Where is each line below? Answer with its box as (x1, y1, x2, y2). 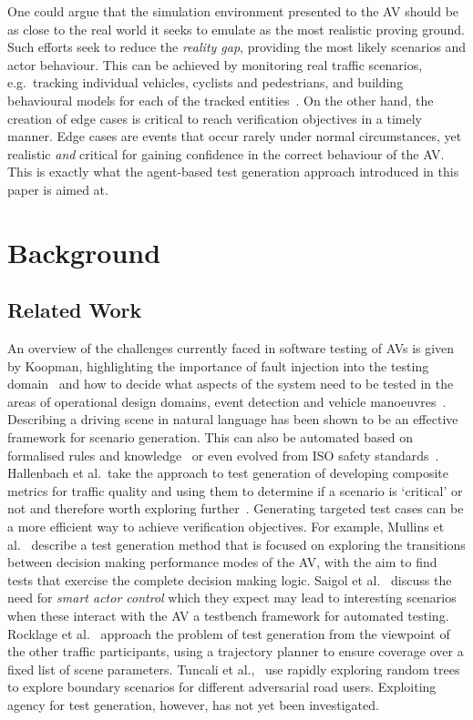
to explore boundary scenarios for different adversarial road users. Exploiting (7, 677, 437, 696)
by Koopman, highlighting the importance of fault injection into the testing (7, 356, 429, 375)
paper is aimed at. (7, 179, 108, 198)
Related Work (7, 296, 142, 324)
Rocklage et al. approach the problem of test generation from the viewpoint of (7, 624, 450, 643)
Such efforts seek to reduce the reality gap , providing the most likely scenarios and (7, 37, 467, 56)
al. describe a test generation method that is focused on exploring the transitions (7, 534, 466, 553)
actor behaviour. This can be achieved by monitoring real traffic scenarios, (7, 55, 423, 74)
